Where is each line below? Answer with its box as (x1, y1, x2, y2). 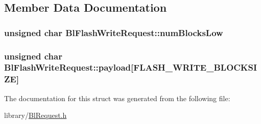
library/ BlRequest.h (4, 110, 67, 120)
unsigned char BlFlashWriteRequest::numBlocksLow (4, 26, 223, 39)
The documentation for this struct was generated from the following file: (4, 92, 230, 103)
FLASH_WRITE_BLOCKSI (133, 61, 257, 74)
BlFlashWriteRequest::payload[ (4, 61, 134, 74)
